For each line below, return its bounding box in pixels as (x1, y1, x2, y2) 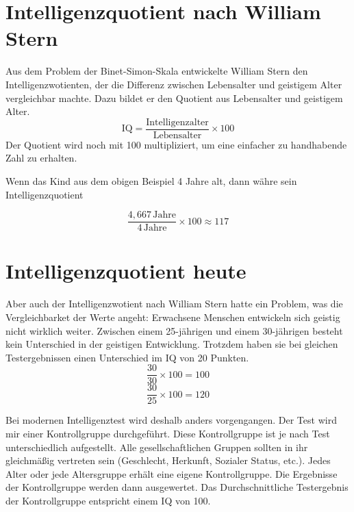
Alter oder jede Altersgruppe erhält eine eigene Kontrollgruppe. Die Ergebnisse (5, 466, 338, 481)
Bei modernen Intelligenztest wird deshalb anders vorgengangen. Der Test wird (5, 413, 337, 427)
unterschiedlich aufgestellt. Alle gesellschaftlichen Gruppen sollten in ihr (5, 439, 308, 454)
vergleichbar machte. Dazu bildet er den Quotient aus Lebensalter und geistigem (5, 90, 343, 105)
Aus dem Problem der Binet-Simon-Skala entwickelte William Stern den (5, 64, 308, 78)
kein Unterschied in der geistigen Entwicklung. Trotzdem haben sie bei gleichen (5, 337, 338, 351)
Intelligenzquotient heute (5, 257, 246, 285)
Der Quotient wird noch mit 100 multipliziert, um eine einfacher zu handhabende (5, 137, 347, 151)
